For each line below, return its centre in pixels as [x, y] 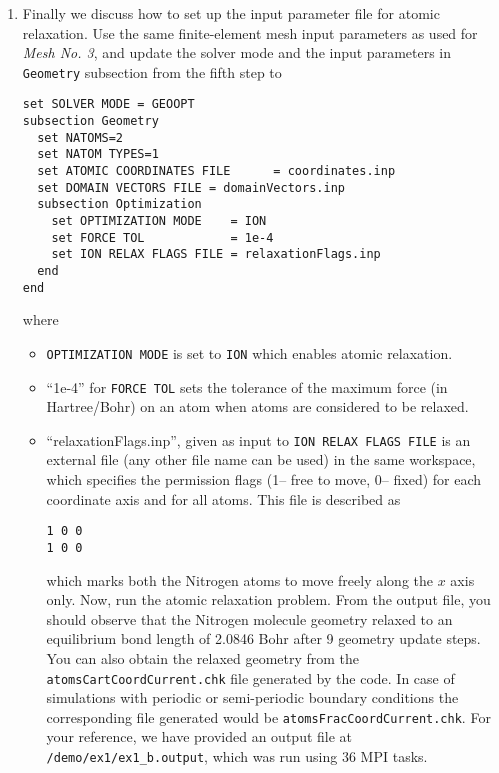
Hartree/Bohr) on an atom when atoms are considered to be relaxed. [257, 406]
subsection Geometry [90, 121]
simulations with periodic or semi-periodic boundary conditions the [252, 697]
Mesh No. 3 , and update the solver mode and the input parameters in [237, 52]
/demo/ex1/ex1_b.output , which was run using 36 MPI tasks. [237, 756]
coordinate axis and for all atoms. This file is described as [223, 498]
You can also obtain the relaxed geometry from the [203, 657]
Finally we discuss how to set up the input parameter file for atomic [231, 13]
